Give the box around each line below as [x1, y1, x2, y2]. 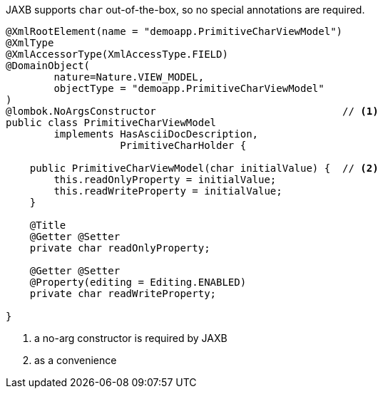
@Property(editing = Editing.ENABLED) [29, 276, 247, 288]
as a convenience [34, 354, 117, 366]
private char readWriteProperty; [29, 288, 217, 299]
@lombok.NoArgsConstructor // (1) [6, 105, 379, 117]
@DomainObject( [6, 60, 91, 71]
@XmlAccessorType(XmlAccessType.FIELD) [6, 48, 228, 60]
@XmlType [6, 37, 54, 48]
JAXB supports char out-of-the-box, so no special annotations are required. [6, 4, 365, 16]
